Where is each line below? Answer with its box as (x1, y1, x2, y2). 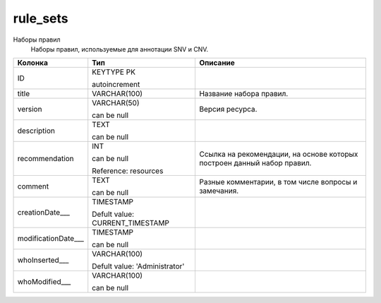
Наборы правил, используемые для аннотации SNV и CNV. (30, 44, 209, 53)
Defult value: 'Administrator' (92, 261, 185, 271)
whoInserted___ (17, 255, 69, 265)
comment (17, 182, 49, 191)
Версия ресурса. (198, 105, 258, 114)
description (17, 126, 56, 136)
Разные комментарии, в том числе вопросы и (198, 177, 358, 187)
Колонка (17, 58, 49, 68)
